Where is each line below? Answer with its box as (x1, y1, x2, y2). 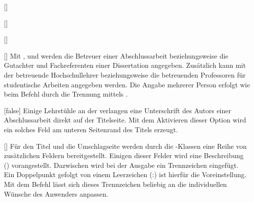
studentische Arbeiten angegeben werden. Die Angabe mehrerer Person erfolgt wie (4, 79, 250, 89)
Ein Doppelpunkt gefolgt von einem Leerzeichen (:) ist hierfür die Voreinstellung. (4, 169, 247, 180)
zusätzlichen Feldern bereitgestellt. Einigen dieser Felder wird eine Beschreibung (4, 150, 244, 161)
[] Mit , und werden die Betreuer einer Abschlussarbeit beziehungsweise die (4, 50, 229, 61)
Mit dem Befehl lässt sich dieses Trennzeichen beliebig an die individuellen (4, 179, 227, 189)
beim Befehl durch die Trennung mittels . (4, 89, 128, 99)
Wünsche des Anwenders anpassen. (4, 188, 108, 199)
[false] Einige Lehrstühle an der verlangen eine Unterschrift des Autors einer (4, 105, 231, 115)
